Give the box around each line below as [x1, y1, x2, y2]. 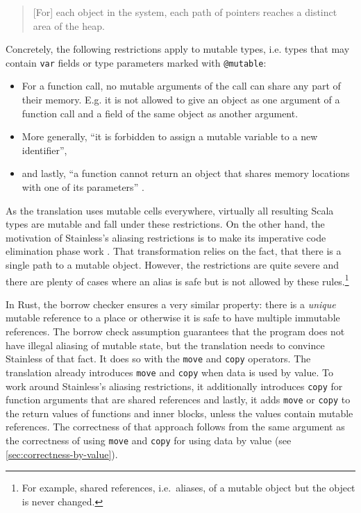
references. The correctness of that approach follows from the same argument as [6, 419, 345, 434]
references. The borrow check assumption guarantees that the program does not [6, 324, 345, 338]
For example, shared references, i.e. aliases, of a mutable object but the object [22, 480, 355, 495]
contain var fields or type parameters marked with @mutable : [6, 55, 267, 69]
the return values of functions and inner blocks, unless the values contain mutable [6, 405, 353, 420]
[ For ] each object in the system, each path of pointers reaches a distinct [33, 5, 337, 19]
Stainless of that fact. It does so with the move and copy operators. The [6, 351, 311, 366]
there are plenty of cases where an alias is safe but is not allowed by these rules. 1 [6, 271, 349, 288]
